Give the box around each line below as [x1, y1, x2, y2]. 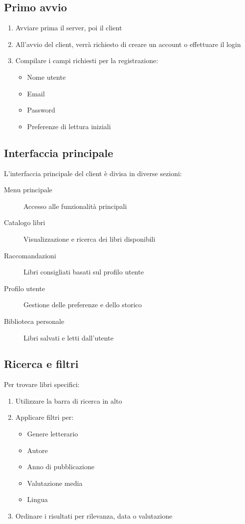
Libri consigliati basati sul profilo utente [23, 267, 144, 277]
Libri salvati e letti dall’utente [23, 332, 113, 342]
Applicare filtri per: [15, 412, 74, 422]
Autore [27, 445, 48, 455]
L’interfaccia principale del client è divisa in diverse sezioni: [4, 168, 182, 178]
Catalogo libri [4, 217, 45, 228]
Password [27, 105, 55, 115]
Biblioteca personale [4, 316, 65, 326]
